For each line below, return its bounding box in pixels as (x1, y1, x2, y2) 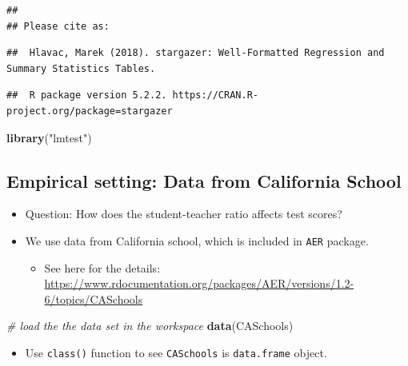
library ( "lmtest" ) (6, 129, 92, 145)
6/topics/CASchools (44, 290, 143, 307)
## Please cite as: (6, 20, 110, 32)
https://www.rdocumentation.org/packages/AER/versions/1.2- (44, 275, 354, 292)
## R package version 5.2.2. (6, 90, 167, 101)
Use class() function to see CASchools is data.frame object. (25, 344, 327, 360)
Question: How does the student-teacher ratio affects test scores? (25, 205, 342, 222)
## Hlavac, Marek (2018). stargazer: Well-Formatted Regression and (6, 47, 385, 59)
